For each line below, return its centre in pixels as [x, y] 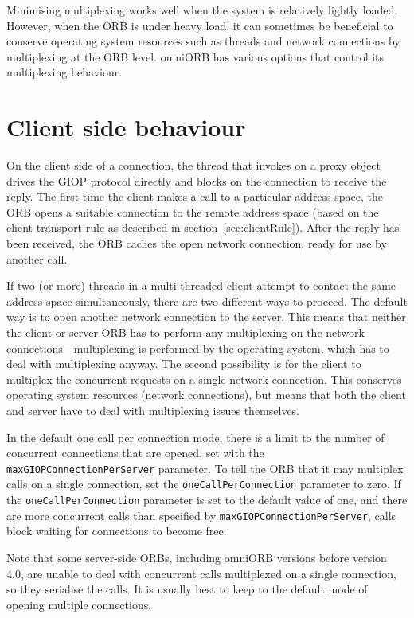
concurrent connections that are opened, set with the [135, 453]
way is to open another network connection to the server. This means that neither [206, 317]
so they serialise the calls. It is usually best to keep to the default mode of [187, 589]
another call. [37, 258]
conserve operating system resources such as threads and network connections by [203, 41]
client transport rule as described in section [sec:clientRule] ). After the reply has [203, 227]
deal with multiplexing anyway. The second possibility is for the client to [184, 364]
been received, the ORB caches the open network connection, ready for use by [197, 243]
